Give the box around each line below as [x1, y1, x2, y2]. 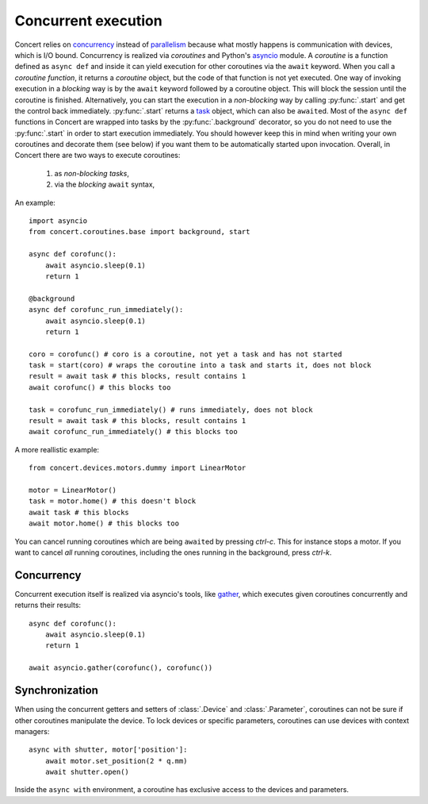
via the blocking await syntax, [54, 179, 155, 190]
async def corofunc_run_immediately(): [29, 306, 184, 314]
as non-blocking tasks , [54, 168, 130, 178]
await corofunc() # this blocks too [29, 383, 171, 392]
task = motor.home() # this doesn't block [29, 497, 197, 506]
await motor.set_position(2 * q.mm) [44, 756, 188, 765]
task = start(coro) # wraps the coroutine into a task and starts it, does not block [29, 361, 372, 370]
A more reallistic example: [14, 444, 99, 454]
